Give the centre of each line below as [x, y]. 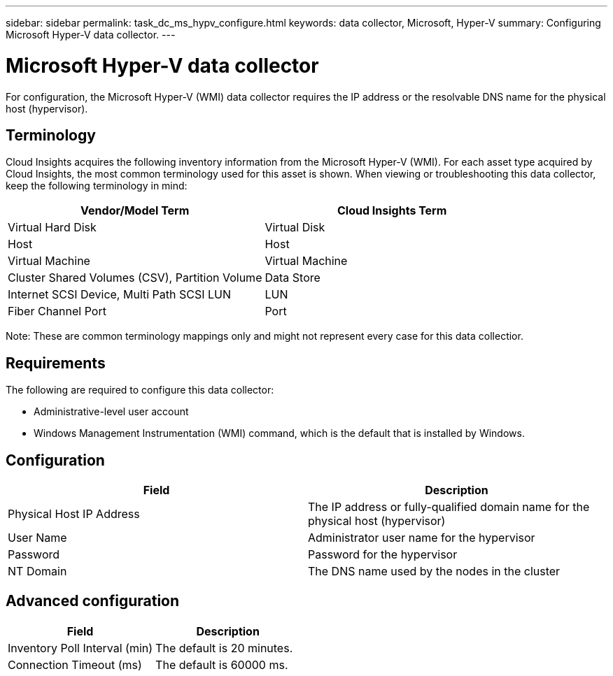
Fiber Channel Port [57, 311]
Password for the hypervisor [383, 555]
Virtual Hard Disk [52, 228]
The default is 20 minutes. [224, 648]
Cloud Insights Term [392, 211]
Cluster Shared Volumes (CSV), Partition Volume [135, 278]
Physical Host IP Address [74, 514]
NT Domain [37, 571]
